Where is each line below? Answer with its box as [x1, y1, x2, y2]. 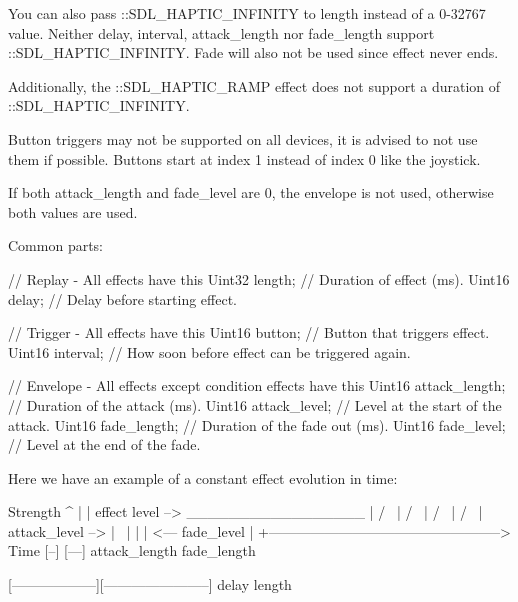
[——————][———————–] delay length [8, 574, 292, 595]
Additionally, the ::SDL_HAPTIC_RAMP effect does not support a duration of [8, 75, 501, 96]
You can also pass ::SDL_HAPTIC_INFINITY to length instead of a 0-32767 [8, 3, 486, 23]
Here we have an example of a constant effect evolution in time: [8, 467, 398, 488]
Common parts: [8, 235, 104, 256]
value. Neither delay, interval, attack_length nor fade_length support [8, 22, 435, 43]
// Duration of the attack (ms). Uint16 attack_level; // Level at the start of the [8, 394, 502, 415]
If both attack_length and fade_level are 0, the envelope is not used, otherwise [8, 182, 494, 203]
